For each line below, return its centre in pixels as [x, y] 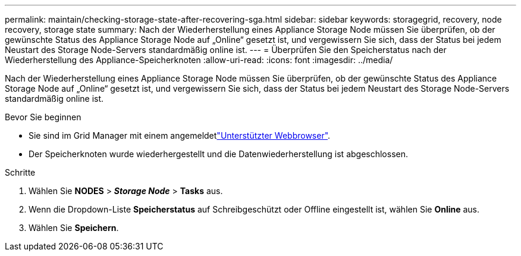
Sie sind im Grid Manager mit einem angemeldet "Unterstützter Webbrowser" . [180, 135]
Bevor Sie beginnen [43, 117]
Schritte [20, 172]
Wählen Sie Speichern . [74, 228]
